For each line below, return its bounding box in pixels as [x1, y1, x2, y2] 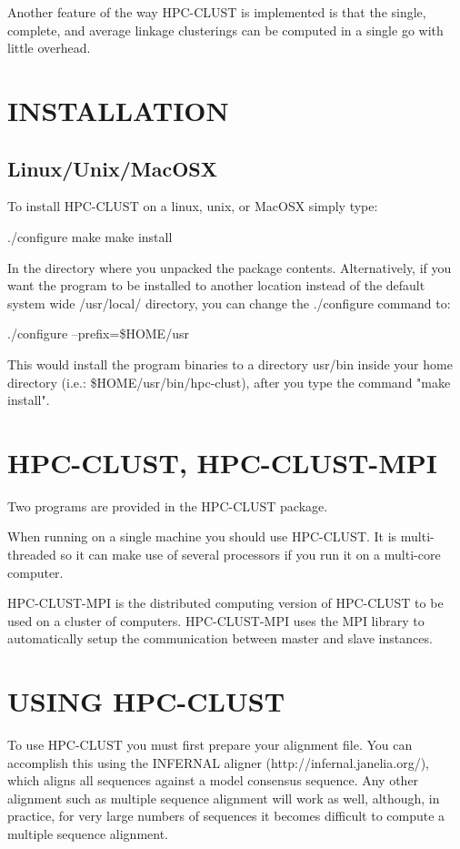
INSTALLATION [7, 91, 229, 128]
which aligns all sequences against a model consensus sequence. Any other [7, 771, 419, 790]
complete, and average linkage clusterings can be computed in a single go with [7, 20, 444, 39]
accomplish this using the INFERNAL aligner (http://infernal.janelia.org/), [7, 753, 429, 772]
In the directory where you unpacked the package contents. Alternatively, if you [7, 258, 452, 277]
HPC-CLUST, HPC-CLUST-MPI [7, 443, 438, 480]
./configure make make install [7, 227, 173, 246]
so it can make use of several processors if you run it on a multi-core [60, 545, 441, 564]
